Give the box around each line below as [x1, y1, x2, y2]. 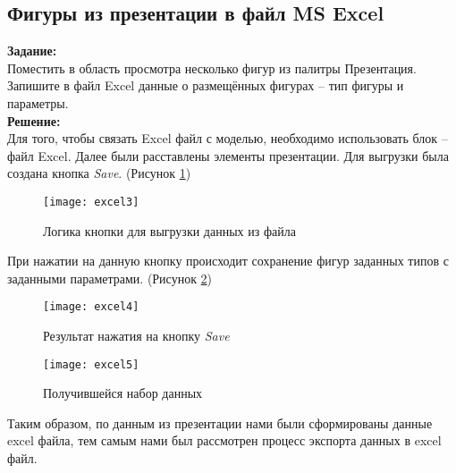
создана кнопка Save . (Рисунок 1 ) [7, 164, 191, 182]
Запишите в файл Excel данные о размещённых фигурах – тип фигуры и [7, 76, 404, 95]
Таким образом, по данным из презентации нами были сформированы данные [7, 413, 433, 432]
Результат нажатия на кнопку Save [43, 326, 230, 345]
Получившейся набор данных [43, 384, 203, 402]
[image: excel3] [43, 195, 139, 208]
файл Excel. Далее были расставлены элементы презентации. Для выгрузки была [7, 146, 449, 165]
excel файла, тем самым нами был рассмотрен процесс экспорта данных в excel [7, 431, 442, 450]
